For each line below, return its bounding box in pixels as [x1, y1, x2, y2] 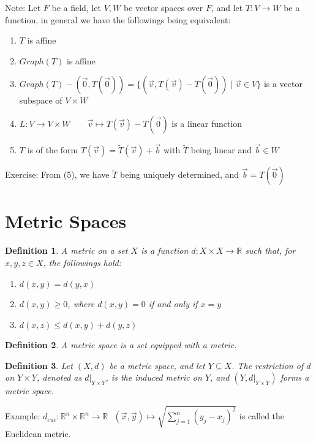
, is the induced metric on [105, 371, 202, 384]
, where [67, 297, 95, 310]
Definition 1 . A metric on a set [5, 244, 128, 257]
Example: [5, 410, 40, 422]
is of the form [27, 143, 78, 156]
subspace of [19, 94, 62, 107]
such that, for [245, 244, 296, 257]
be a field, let [51, 1, 101, 13]
